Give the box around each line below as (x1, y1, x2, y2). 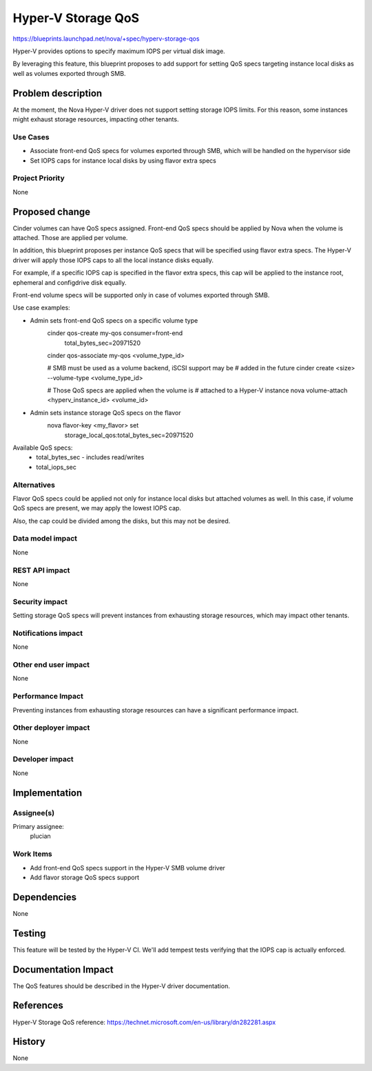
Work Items (12, 849, 52, 859)
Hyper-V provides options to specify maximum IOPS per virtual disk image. (12, 47, 225, 55)
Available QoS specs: (12, 443, 73, 452)
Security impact (12, 597, 68, 606)
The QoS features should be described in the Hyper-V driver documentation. (12, 981, 230, 990)
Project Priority (12, 173, 65, 183)
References (12, 1000, 63, 1012)
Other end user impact (12, 660, 90, 670)
